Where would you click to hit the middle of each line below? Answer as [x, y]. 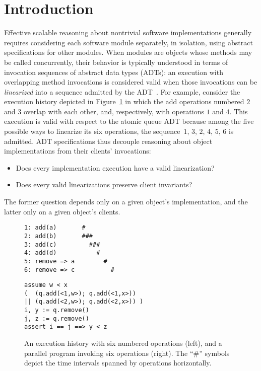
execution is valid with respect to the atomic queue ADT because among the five [129, 121]
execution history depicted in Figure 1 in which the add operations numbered [124, 101]
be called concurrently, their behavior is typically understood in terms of [116, 62]
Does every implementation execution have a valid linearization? [115, 167]
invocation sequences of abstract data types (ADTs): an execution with [114, 72]
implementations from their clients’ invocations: [78, 151]
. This [239, 111]
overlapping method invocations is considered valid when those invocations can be [131, 82]
